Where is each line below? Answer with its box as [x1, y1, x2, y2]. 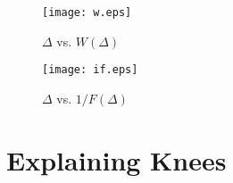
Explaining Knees [6, 141, 227, 178]
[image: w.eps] [42, 6, 132, 19]
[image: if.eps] [42, 63, 138, 77]
